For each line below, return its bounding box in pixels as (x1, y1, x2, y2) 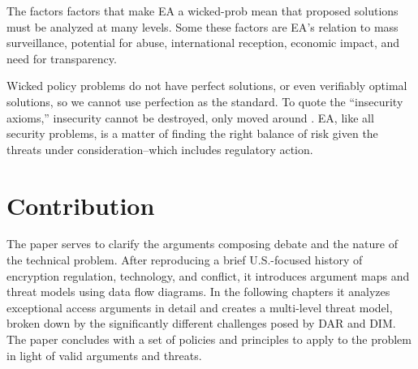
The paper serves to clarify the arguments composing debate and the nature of (6, 235, 398, 252)
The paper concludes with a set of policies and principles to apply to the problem (6, 331, 412, 348)
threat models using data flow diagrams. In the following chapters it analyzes (6, 283, 390, 300)
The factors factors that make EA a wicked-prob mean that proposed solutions (6, 2, 399, 19)
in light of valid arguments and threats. (6, 346, 202, 363)
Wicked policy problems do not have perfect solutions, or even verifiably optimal (6, 77, 407, 94)
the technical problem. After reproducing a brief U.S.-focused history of (6, 251, 363, 268)
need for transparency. (6, 49, 117, 67)
